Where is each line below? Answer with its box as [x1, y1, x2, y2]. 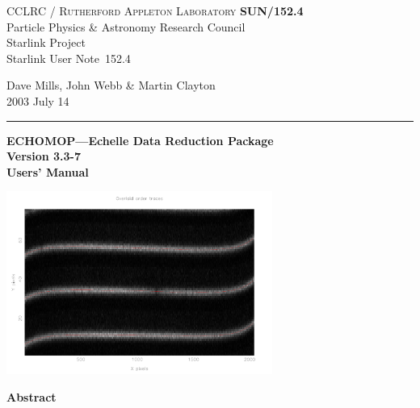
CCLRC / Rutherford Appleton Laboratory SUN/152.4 [6, 2, 304, 19]
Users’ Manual [6, 163, 89, 180]
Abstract [6, 388, 57, 405]
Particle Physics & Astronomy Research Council [6, 18, 246, 35]
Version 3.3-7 [6, 148, 81, 164]
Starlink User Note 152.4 [6, 49, 131, 66]
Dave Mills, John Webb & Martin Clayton [6, 77, 216, 94]
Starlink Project [6, 34, 86, 51]
